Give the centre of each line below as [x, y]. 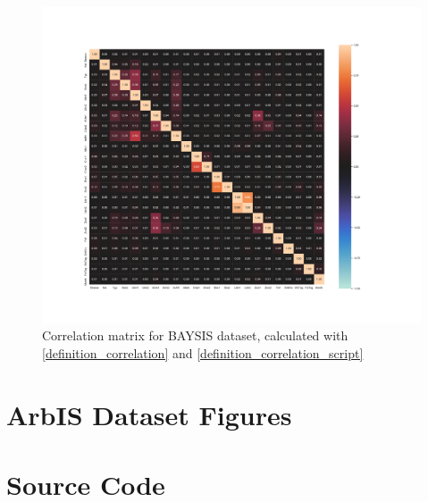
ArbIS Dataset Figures [149, 414]
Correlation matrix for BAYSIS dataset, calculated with [195, 335]
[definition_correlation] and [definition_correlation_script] [203, 352]
